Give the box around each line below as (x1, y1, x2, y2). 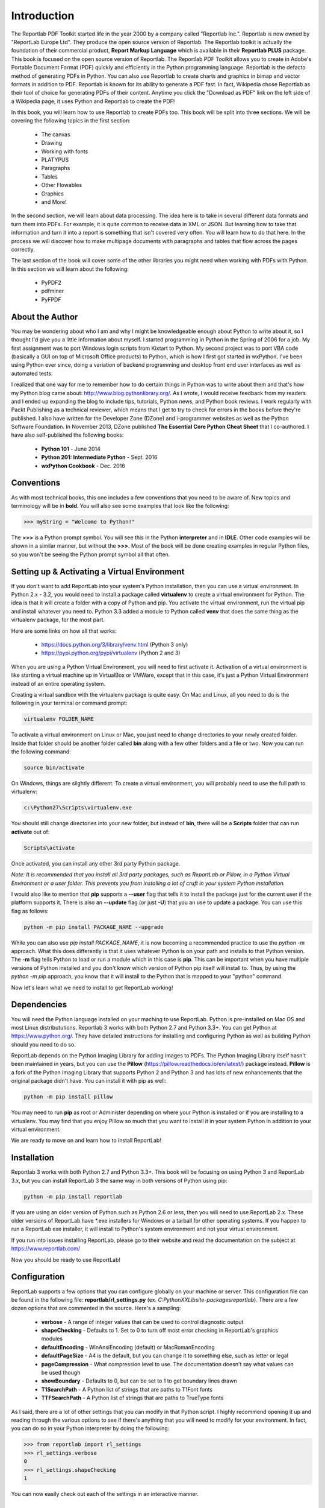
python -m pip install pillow (23, 1094, 113, 1100)
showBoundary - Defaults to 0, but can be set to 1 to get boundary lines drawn (41, 1377, 237, 1384)
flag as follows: (11, 907, 49, 914)
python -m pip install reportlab (23, 1193, 123, 1200)
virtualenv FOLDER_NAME (23, 715, 94, 723)
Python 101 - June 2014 (41, 445, 101, 452)
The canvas (41, 130, 70, 138)
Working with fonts (41, 148, 88, 155)
